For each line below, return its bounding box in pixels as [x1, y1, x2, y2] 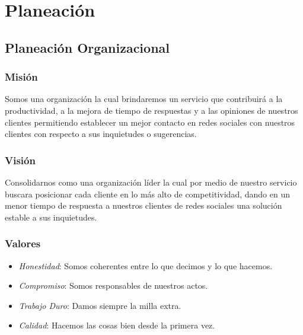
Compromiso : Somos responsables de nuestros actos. [18, 279, 208, 292]
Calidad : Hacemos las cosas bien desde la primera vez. [18, 319, 215, 331]
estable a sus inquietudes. [5, 210, 97, 223]
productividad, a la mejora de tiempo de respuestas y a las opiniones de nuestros [5, 104, 298, 116]
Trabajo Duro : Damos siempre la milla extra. [18, 299, 181, 311]
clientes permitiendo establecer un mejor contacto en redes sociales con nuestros [5, 116, 295, 128]
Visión [5, 152, 36, 167]
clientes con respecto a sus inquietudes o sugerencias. [5, 127, 197, 140]
